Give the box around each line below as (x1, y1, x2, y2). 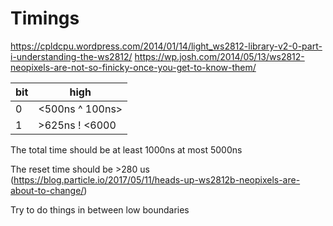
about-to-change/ (10, 184, 85, 196)
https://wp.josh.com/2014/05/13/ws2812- (134, 50, 305, 62)
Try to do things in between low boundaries (10, 203, 190, 216)
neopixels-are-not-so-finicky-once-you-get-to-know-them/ (10, 61, 257, 73)
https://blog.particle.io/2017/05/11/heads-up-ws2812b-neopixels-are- (13, 173, 301, 186)
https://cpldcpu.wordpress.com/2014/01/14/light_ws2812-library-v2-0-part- (10, 40, 323, 52)
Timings (10, 7, 80, 30)
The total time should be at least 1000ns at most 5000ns (10, 143, 243, 156)
